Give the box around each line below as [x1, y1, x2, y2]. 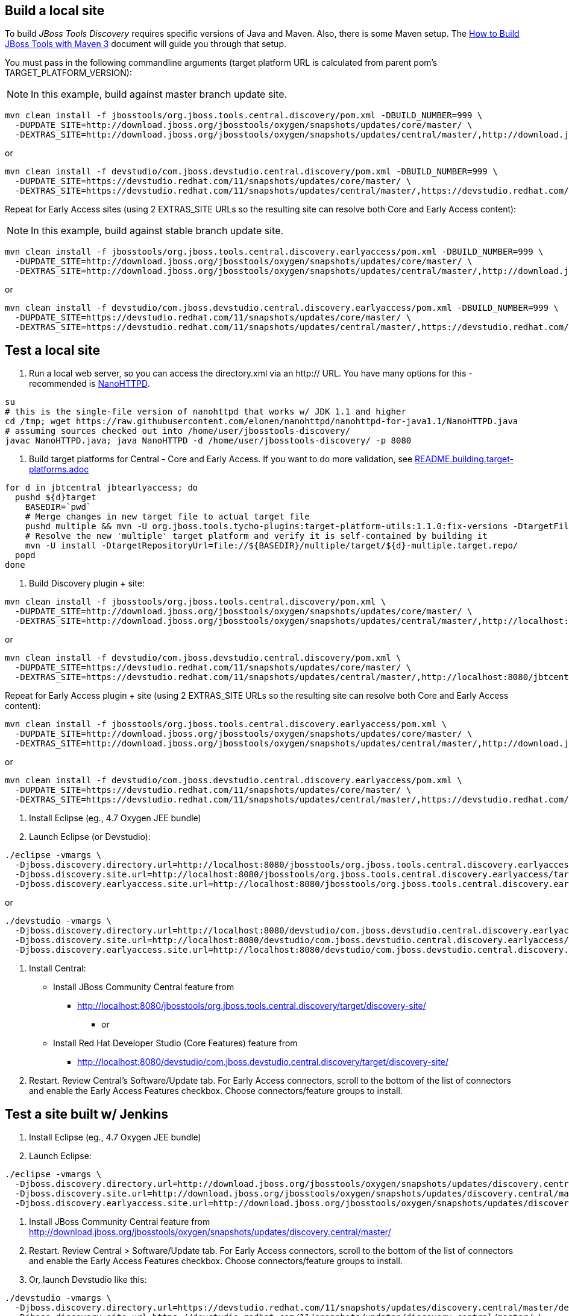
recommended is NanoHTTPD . [29, 378, 150, 389]
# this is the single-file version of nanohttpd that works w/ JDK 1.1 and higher [5, 407, 406, 417]
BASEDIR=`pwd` [25, 502, 92, 512]
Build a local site [5, 3, 105, 18]
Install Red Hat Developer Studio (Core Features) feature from [53, 1038, 298, 1049]
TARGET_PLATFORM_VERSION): [5, 68, 132, 78]
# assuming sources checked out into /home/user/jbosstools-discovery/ [5, 426, 351, 436]
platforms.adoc [29, 464, 89, 475]
